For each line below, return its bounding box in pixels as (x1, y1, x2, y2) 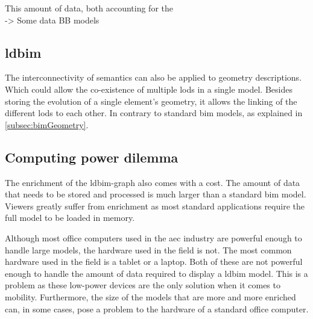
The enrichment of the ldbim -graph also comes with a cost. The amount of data (5, 176, 300, 188)
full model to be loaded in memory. (5, 211, 135, 224)
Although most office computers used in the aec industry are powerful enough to (5, 231, 302, 244)
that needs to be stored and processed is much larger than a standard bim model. (5, 188, 306, 200)
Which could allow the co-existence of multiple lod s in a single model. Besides (5, 82, 292, 95)
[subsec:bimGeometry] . (5, 118, 89, 131)
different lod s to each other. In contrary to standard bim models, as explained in (5, 107, 303, 119)
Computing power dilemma (5, 147, 179, 166)
